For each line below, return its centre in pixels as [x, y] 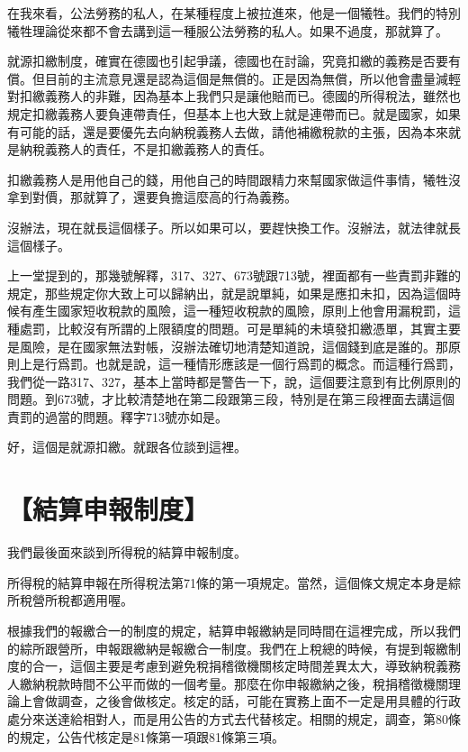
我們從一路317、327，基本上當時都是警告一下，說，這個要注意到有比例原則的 [234, 381]
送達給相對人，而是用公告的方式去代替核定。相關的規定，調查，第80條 [252, 718]
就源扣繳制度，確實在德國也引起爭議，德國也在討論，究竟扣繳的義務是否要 [228, 61]
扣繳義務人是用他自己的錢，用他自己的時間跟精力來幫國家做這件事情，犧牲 [228, 179]
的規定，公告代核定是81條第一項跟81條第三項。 [146, 736]
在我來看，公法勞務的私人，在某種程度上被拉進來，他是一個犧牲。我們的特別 [234, 13]
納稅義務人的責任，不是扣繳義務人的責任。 [145, 149]
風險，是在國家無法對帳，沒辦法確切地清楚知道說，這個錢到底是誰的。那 [234, 346]
